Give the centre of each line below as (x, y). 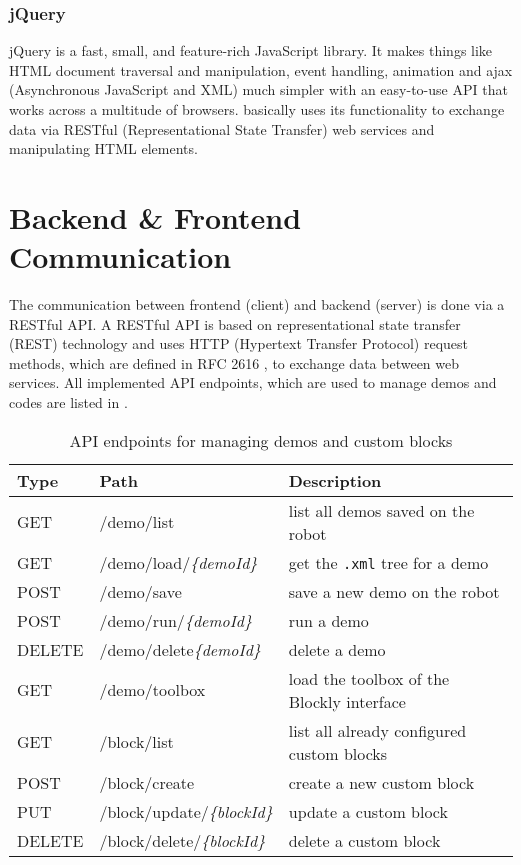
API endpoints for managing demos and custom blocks (261, 440)
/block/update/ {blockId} (186, 811)
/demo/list (137, 522)
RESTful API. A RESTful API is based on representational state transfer (235, 323)
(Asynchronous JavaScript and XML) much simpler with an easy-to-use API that (258, 89)
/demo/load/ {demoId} (178, 562)
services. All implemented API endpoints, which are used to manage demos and (253, 382)
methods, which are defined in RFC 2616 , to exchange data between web (234, 362)
